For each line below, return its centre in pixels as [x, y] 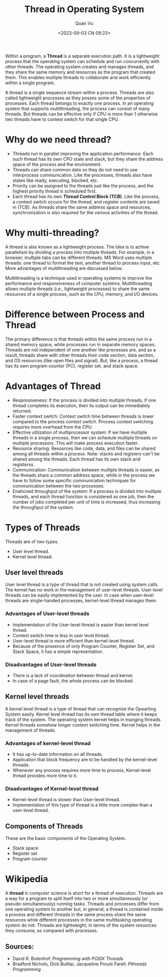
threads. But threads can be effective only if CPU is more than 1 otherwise [81, 114]
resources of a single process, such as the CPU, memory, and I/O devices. [82, 294]
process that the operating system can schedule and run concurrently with [82, 61]
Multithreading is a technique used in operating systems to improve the [79, 278]
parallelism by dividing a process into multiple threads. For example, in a [80, 252]
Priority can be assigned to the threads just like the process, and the [83, 185]
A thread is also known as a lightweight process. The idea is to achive [77, 247]
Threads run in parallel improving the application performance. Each [83, 153]
